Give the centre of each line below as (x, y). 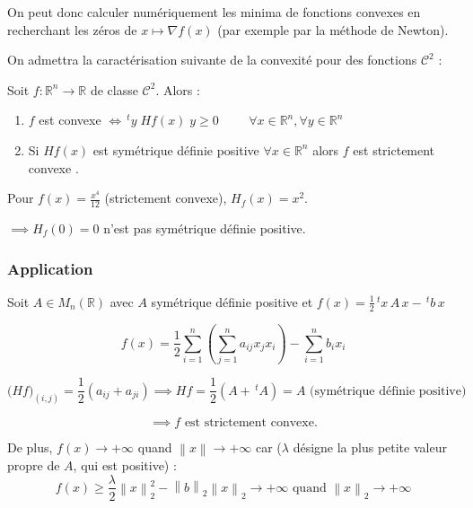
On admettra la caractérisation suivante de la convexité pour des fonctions (212, 60)
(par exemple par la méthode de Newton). (333, 29)
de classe (114, 89)
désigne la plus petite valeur (370, 447)
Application (50, 268)
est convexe (70, 120)
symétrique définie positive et (232, 301)
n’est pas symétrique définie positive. (205, 228)
